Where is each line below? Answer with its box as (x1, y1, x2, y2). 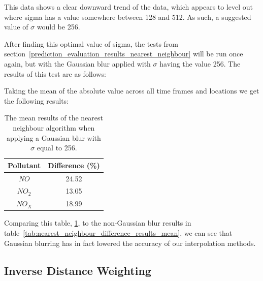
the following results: (4, 95, 69, 106)
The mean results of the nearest (4, 112, 104, 123)
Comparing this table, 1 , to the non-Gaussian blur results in (4, 217, 191, 228)
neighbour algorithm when (13, 122, 95, 133)
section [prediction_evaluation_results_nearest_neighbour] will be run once (4, 48, 243, 59)
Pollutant (8, 160, 41, 170)
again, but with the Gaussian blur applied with (4, 58, 151, 69)
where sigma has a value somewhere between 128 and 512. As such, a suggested (4, 11, 251, 22)
